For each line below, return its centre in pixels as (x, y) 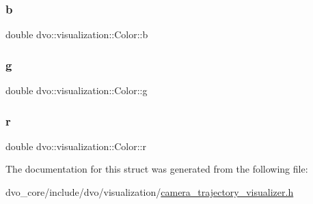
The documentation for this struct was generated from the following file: (157, 169)
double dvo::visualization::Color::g (77, 90)
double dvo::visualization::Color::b (77, 34)
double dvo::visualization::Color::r (76, 146)
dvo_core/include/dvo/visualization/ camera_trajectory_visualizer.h (150, 192)
